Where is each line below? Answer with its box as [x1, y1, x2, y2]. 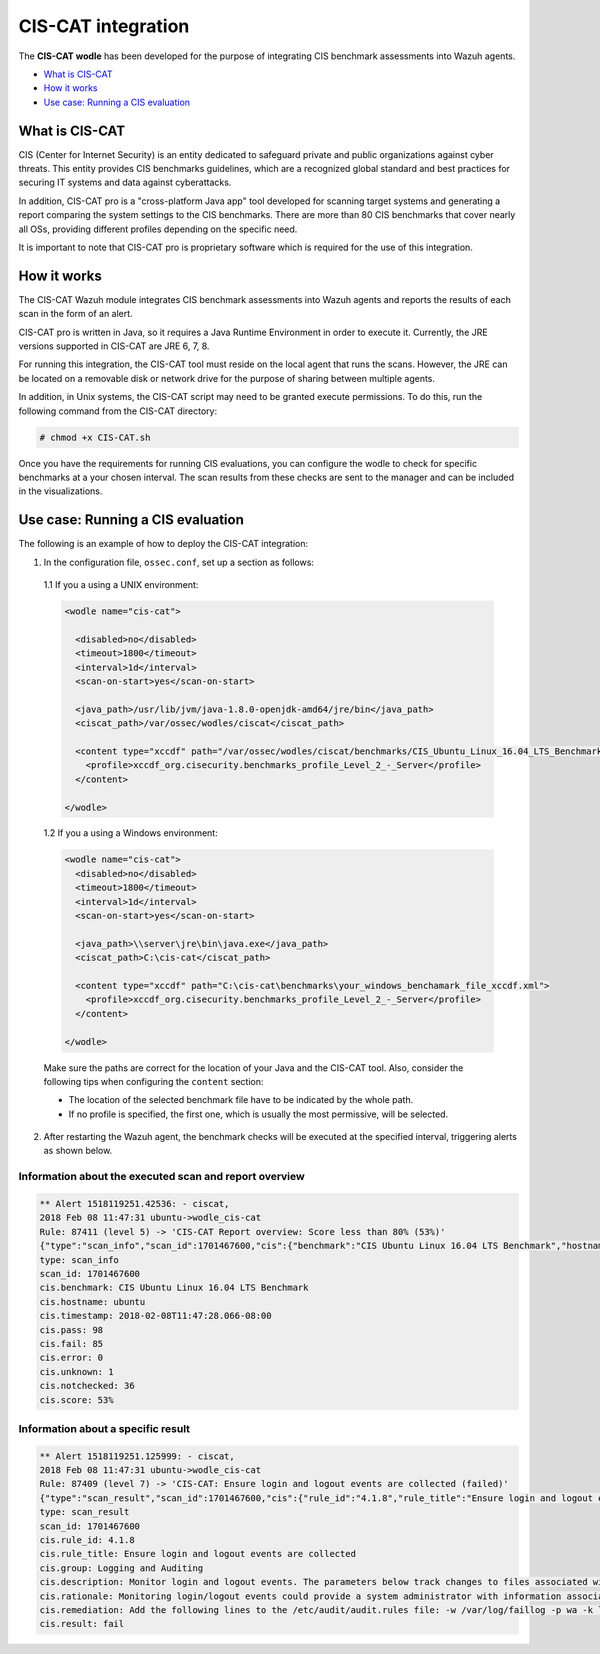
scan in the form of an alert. [18, 308, 134, 320]
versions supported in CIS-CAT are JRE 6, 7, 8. [18, 340, 210, 352]
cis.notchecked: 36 [39, 1380, 135, 1392]
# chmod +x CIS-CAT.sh [39, 431, 151, 443]
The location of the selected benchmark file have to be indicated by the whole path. [68, 1094, 414, 1106]
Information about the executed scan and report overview [18, 1170, 305, 1184]
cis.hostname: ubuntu [39, 1296, 146, 1307]
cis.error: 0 [39, 1352, 104, 1364]
